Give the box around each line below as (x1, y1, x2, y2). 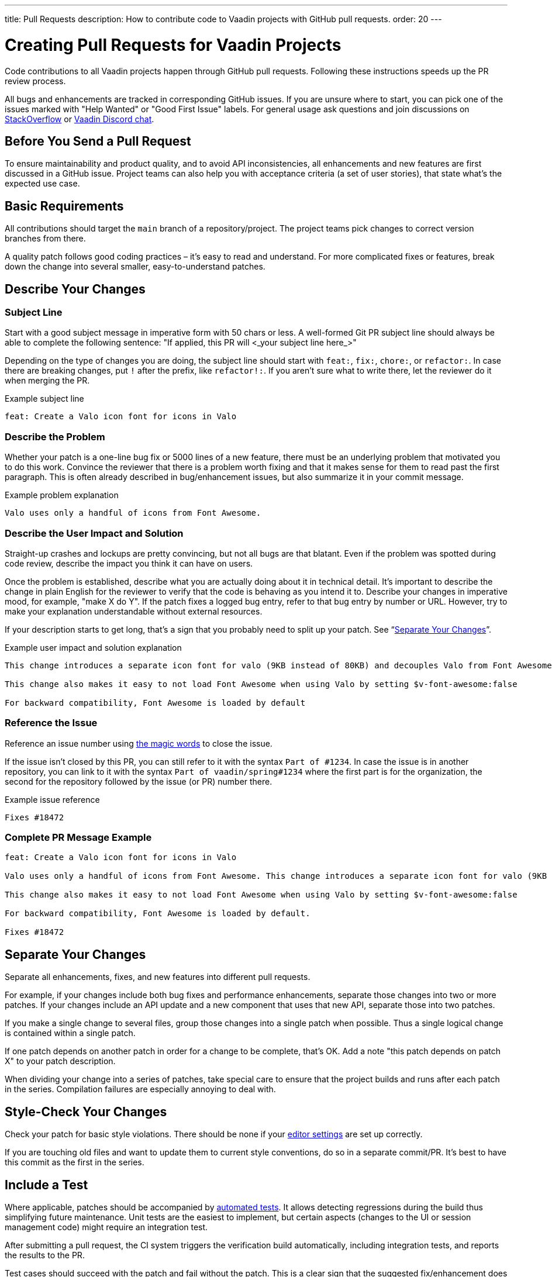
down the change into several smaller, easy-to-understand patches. (5, 261, 265, 272)
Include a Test (5, 1177, 88, 1192)
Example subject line (5, 394, 84, 404)
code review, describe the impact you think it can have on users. (5, 558, 253, 568)
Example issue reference (5, 794, 100, 805)
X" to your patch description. (5, 1056, 116, 1067)
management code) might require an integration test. (5, 1221, 208, 1232)
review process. (5, 75, 66, 86)
